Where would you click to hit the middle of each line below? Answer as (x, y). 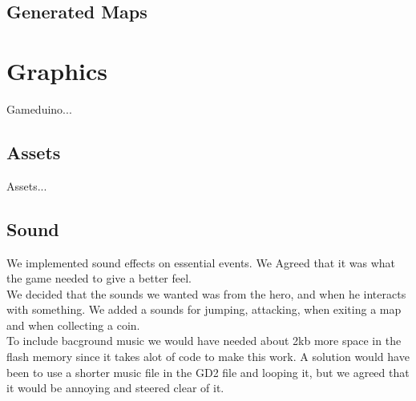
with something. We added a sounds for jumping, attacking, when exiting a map (204, 309)
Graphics (57, 70)
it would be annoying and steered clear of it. (115, 388)
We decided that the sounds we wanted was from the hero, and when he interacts (206, 293)
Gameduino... (39, 108)
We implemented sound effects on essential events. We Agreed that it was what (201, 262)
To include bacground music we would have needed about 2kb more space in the (204, 341)
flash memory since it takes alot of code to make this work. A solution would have (208, 357)
